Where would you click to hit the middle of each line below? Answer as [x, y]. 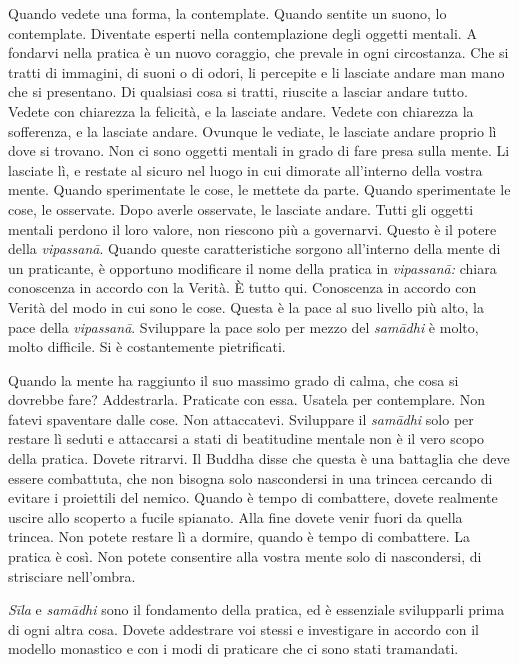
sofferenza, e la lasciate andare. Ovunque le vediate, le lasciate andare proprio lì [252, 130]
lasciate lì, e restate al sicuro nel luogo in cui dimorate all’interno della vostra [245, 169]
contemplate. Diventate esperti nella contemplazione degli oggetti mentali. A [242, 32]
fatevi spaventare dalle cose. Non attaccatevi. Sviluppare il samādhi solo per [241, 418]
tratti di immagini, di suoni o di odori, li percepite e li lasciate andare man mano [256, 71]
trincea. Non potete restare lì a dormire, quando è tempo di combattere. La [239, 536]
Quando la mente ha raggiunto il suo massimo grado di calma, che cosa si [233, 379]
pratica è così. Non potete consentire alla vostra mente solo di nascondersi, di [245, 556]
